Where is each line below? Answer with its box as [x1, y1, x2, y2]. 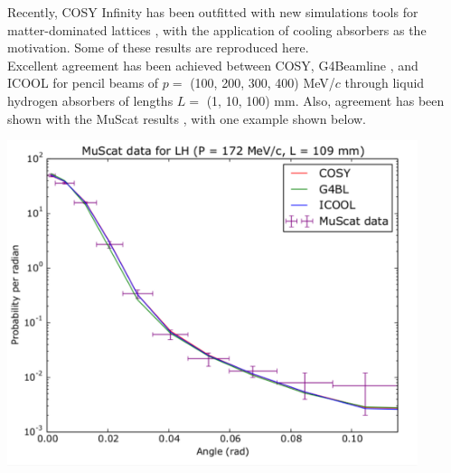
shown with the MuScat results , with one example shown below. [7, 109, 367, 128]
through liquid [344, 73, 425, 92]
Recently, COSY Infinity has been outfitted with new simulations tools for [7, 3, 418, 21]
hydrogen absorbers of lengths [7, 90, 174, 109]
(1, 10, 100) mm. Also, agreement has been [206, 90, 445, 109]
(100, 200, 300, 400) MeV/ [190, 73, 335, 92]
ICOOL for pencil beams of [7, 73, 159, 92]
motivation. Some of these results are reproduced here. [7, 38, 309, 57]
